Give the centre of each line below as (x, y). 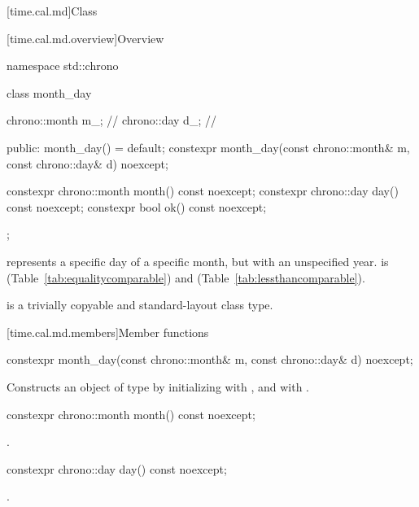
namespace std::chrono (63, 66)
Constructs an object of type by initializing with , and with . (158, 386)
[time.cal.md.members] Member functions (108, 332)
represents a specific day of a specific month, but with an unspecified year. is (198, 261)
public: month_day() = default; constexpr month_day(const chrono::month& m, (208, 147)
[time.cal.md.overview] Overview (85, 38)
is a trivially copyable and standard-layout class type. (140, 305)
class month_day (49, 92)
